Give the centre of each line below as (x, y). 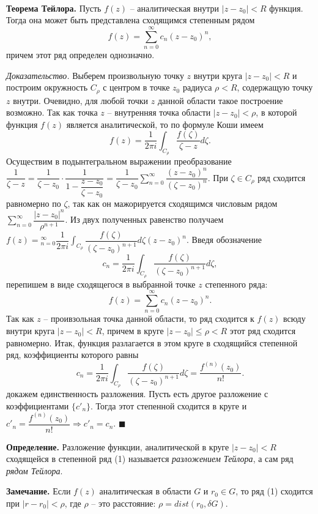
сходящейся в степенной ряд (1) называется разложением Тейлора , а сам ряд (150, 459)
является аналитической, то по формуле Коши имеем (165, 124)
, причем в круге (133, 331)
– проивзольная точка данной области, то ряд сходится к (149, 318)
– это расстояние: (124, 503)
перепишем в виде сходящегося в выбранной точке (101, 284)
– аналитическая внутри (175, 8)
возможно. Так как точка (52, 112)
